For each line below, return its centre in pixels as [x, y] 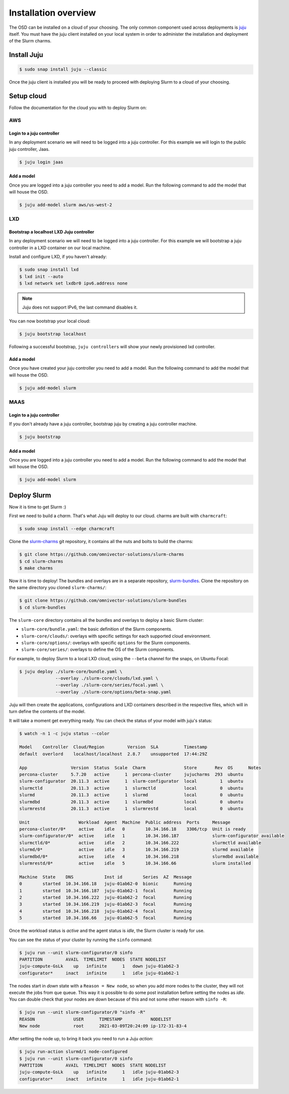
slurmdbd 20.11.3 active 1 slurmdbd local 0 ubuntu [131, 802]
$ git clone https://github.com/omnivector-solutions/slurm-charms [102, 555]
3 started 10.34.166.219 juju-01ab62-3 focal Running [106, 904]
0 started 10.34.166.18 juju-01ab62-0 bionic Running [106, 884]
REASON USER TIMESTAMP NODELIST [95, 1019]
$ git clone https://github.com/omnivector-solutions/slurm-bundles [103, 600]
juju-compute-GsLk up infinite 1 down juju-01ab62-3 [99, 966]
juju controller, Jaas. [29, 149]
